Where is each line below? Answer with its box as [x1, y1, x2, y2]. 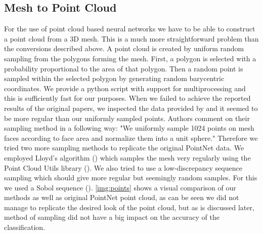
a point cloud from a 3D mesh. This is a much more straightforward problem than [4, 33, 259, 44]
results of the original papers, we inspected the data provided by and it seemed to [4, 102, 258, 113]
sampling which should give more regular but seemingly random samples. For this [4, 172, 257, 183]
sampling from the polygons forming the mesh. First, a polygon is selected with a [4, 53, 256, 63]
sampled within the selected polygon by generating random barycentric [4, 73, 225, 84]
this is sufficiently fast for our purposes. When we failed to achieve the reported [4, 93, 251, 103]
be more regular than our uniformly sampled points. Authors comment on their [4, 112, 250, 123]
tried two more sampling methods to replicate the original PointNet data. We [4, 142, 244, 153]
